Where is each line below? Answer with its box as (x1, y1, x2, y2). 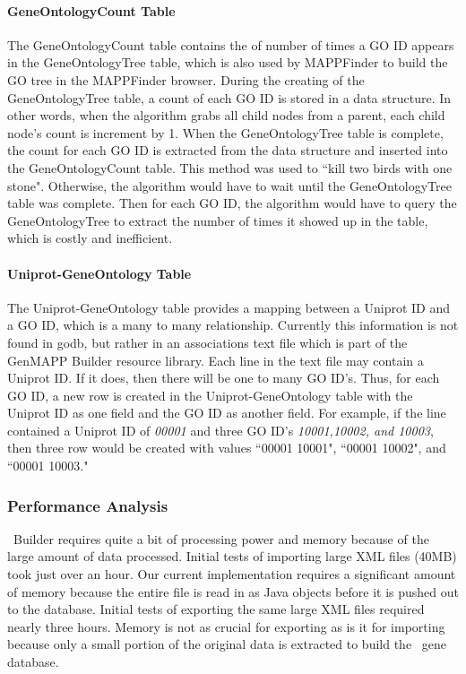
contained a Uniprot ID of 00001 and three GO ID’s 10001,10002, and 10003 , (7, 420, 434, 439)
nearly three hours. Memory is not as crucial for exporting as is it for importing (7, 617, 445, 635)
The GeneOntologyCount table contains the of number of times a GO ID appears (7, 35, 454, 54)
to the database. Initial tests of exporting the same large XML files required (7, 600, 425, 618)
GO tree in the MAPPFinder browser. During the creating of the (7, 70, 365, 89)
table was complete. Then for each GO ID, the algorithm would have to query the (7, 194, 457, 212)
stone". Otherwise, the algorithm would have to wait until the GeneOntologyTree (7, 176, 452, 194)
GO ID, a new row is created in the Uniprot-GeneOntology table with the (7, 385, 413, 404)
